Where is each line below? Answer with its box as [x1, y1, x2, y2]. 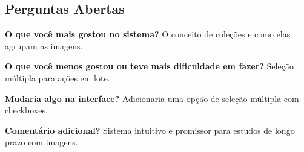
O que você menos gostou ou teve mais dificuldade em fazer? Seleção [5, 60, 294, 72]
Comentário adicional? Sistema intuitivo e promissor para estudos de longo [5, 124, 295, 136]
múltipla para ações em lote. [5, 71, 110, 84]
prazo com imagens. [5, 136, 78, 148]
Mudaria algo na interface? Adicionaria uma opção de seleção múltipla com [5, 92, 299, 104]
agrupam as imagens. [5, 39, 83, 52]
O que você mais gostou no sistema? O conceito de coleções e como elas [5, 28, 291, 40]
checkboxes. [5, 104, 48, 116]
